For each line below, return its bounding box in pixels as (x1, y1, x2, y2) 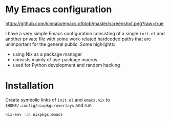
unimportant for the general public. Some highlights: (5, 41, 115, 47)
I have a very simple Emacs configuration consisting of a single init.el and (5, 30, 165, 36)
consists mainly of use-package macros (12, 56, 97, 62)
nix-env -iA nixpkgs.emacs (5, 112, 63, 117)
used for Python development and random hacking (12, 62, 120, 68)
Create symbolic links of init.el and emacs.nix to (5, 96, 110, 103)
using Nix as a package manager (12, 51, 82, 57)
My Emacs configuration (5, 4, 112, 15)
